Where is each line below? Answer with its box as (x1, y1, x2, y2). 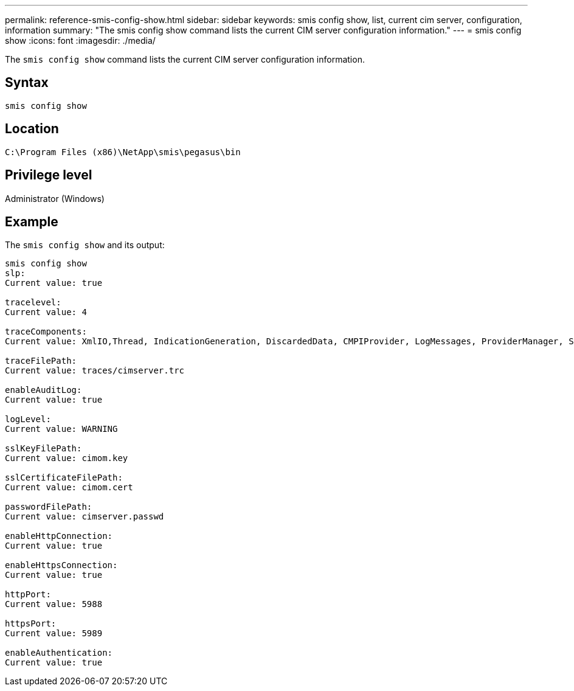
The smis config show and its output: (5, 240, 165, 251)
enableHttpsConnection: (5, 560, 118, 571)
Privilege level (5, 167, 92, 183)
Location (5, 121, 59, 137)
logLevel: (5, 414, 51, 425)
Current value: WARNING (5, 424, 118, 434)
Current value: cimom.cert (5, 482, 133, 493)
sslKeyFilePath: (5, 443, 82, 454)
